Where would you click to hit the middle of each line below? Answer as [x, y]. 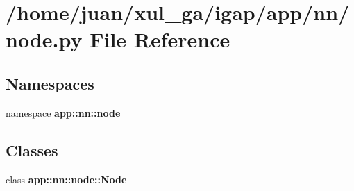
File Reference [160, 39]
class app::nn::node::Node [66, 179]
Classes [32, 150]
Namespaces [50, 83]
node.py [44, 39]
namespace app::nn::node [63, 112]
